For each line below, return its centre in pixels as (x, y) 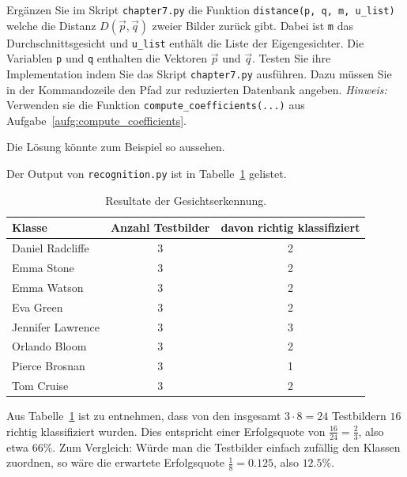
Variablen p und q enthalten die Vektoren (107, 58)
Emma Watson (48, 287)
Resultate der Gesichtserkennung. (186, 200)
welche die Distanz (51, 25)
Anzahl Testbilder (160, 227)
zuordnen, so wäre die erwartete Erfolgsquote (115, 462)
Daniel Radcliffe (51, 248)
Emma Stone (43, 267)
